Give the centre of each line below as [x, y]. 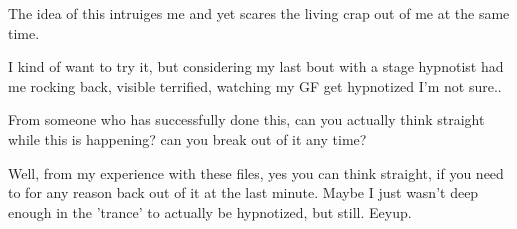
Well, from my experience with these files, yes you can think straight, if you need [256, 172]
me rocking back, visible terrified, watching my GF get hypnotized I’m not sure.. [255, 85]
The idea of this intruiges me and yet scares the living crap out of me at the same [259, 13]
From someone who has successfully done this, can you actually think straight [246, 119]
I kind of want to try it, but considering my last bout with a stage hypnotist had [256, 66]
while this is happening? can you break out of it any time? [187, 138]
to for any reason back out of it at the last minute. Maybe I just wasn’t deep [243, 192]
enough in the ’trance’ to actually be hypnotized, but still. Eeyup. [210, 211]
